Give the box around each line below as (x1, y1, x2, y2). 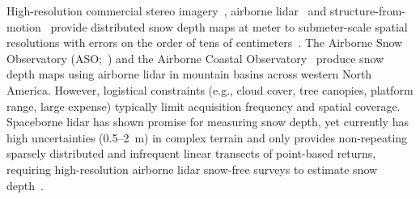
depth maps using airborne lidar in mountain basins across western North (6, 66, 372, 83)
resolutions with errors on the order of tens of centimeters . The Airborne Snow (6, 34, 403, 51)
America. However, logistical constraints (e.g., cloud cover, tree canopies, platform (6, 81, 414, 98)
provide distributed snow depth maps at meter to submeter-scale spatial (50, 18, 408, 35)
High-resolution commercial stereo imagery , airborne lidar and (6, 2, 327, 19)
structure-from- (329, 2, 405, 19)
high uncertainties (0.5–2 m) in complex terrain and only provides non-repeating (6, 129, 408, 146)
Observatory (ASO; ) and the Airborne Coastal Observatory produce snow (6, 49, 384, 66)
